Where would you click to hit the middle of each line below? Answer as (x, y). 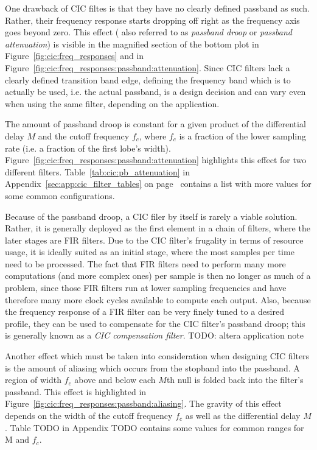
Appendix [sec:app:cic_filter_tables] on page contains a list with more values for (158, 184)
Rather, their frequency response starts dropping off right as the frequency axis (152, 20)
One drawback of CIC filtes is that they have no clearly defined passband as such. (158, 8)
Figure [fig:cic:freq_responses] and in (75, 56)
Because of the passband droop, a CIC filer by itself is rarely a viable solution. (151, 216)
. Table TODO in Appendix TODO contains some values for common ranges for (155, 427)
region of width (33, 380)
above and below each (115, 380)
